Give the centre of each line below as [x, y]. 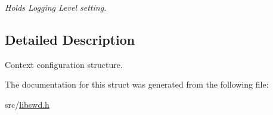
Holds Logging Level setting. [56, 7]
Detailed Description [70, 39]
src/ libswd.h [27, 104]
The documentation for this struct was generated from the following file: [137, 84]
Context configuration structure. [64, 64]
